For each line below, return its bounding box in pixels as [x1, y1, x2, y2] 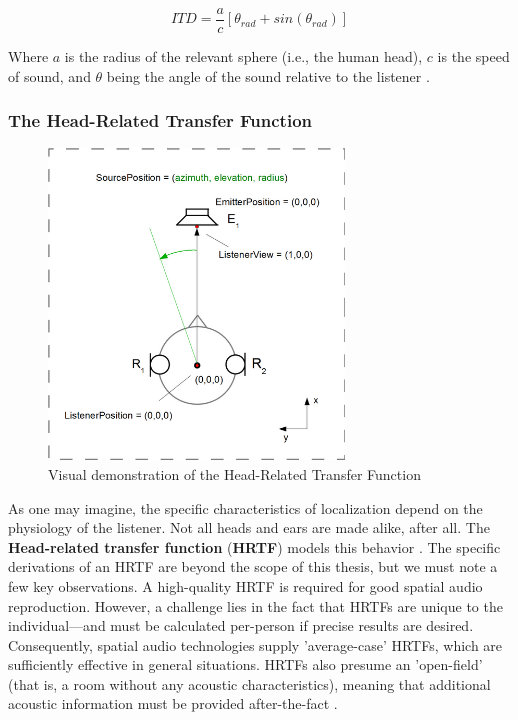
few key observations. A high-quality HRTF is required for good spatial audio [8, 575, 483, 596]
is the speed [437, 46, 510, 67]
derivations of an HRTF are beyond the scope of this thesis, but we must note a [8, 556, 498, 577]
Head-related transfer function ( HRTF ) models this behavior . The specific [8, 536, 501, 557]
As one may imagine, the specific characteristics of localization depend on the [8, 497, 483, 518]
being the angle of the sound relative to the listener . [106, 65, 430, 86]
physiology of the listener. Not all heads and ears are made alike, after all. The [8, 517, 490, 538]
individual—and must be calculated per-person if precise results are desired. [8, 615, 474, 636]
